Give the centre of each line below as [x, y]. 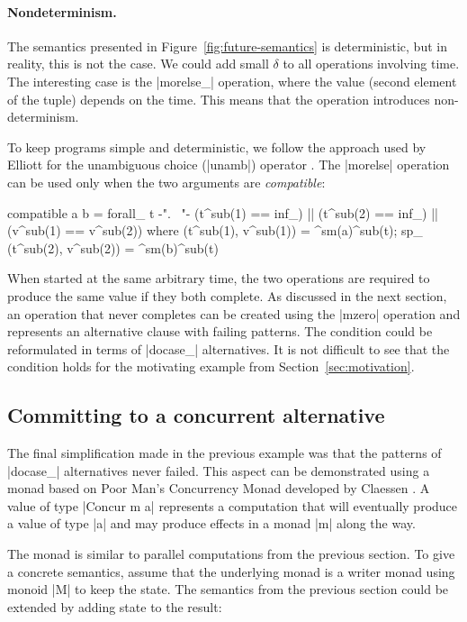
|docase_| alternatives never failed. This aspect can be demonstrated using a [219, 470]
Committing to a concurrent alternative [196, 415]
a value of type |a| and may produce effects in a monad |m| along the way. [211, 523]
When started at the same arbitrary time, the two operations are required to [219, 278]
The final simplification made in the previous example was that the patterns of [225, 453]
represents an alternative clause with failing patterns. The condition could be [220, 331]
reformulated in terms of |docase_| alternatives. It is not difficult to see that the [229, 348]
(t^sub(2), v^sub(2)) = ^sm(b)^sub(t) [113, 247]
